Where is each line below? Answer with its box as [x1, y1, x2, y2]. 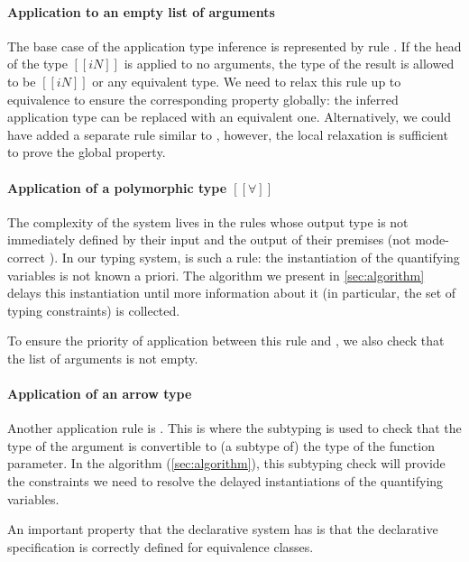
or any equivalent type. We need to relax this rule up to [92, 71, 401, 90]
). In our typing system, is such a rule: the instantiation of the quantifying [49, 247, 460, 266]
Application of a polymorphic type [7, 178, 227, 197]
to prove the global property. [7, 143, 166, 161]
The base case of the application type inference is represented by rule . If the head [7, 36, 462, 55]
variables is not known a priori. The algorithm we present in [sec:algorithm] [7, 265, 425, 284]
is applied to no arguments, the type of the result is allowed [124, 54, 455, 73]
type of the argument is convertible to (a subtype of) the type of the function [7, 436, 435, 455]
